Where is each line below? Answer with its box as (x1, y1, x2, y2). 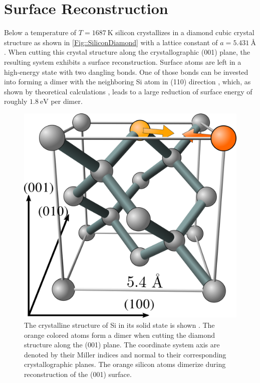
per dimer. (51, 96, 83, 106)
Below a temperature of (4, 27, 77, 38)
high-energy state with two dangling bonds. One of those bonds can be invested (4, 66, 248, 77)
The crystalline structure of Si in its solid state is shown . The (24, 319, 215, 330)
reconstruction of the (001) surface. (24, 368, 132, 379)
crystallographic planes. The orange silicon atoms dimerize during (24, 359, 226, 369)
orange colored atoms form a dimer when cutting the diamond (24, 329, 215, 340)
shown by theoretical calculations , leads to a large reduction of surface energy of (4, 86, 252, 96)
